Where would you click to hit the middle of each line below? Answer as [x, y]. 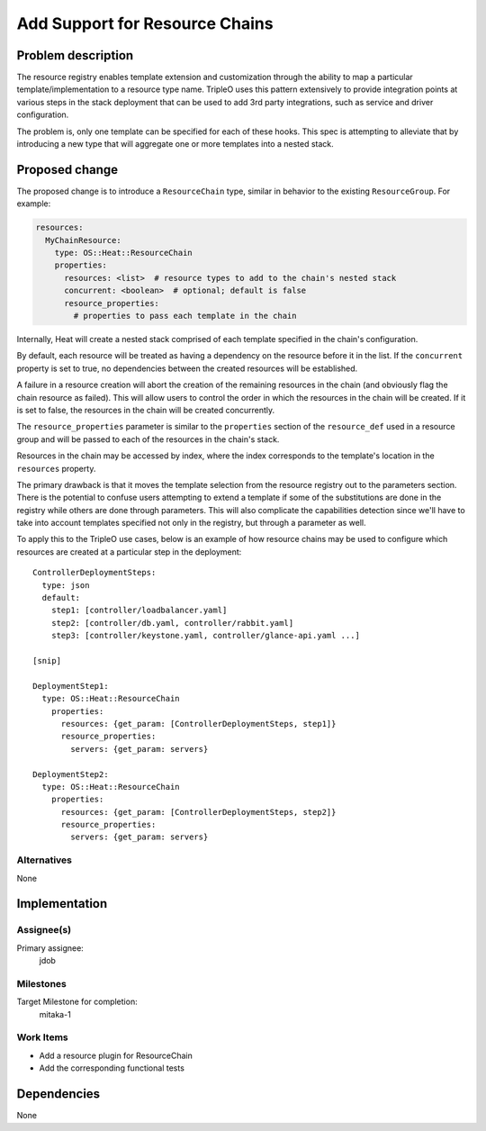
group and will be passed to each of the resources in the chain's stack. [148, 439]
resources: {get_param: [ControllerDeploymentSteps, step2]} [198, 812]
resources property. [56, 468]
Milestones [41, 983]
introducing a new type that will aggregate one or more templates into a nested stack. [175, 144]
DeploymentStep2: [71, 774]
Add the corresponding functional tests [112, 1068]
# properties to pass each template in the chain [185, 316]
